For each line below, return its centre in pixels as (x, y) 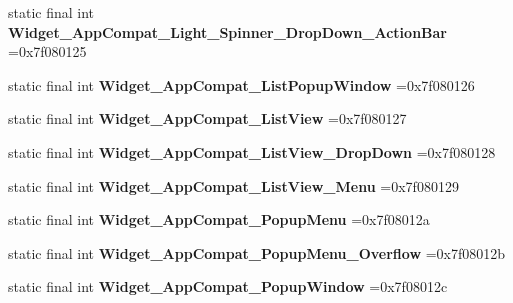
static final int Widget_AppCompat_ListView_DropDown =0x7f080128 (252, 151)
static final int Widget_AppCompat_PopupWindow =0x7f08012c (228, 286)
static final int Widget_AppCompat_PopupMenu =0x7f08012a (219, 219)
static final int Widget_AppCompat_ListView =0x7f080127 (207, 118)
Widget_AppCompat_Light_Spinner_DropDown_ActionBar (227, 31)
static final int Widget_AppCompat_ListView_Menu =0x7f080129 (233, 185)
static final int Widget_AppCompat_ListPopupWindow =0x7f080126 (241, 84)
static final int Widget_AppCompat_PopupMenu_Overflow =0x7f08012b (257, 252)
